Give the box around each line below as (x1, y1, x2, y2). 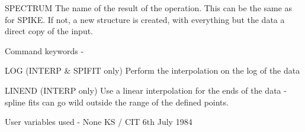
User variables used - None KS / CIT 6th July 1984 (5, 115, 192, 128)
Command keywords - (5, 44, 84, 57)
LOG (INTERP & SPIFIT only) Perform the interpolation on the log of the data (5, 64, 300, 77)
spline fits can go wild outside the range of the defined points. (5, 95, 229, 108)
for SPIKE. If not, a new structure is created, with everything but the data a (5, 13, 285, 25)
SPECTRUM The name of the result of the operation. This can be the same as (5, 2, 293, 14)
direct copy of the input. (5, 25, 94, 37)
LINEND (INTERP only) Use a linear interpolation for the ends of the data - (5, 84, 287, 96)
